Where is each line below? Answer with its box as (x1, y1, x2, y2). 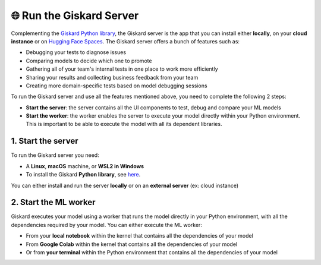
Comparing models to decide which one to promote (26, 57, 152, 64)
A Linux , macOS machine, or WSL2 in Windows (26, 162, 144, 169)
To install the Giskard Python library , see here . (26, 171, 141, 178)
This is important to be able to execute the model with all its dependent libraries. (26, 121, 222, 128)
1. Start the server (11, 136, 78, 146)
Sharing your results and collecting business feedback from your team (26, 74, 199, 81)
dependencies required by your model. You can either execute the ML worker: (11, 221, 202, 228)
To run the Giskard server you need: (11, 152, 99, 159)
